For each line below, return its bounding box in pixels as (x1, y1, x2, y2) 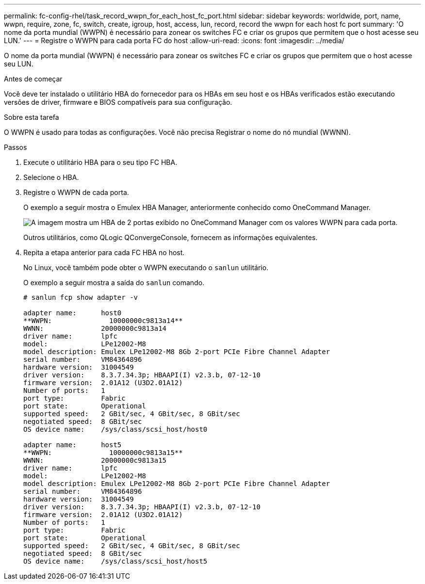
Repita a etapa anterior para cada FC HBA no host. (23, 248, 185, 257)
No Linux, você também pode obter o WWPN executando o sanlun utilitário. (23, 263, 269, 272)
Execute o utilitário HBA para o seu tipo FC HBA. (23, 158, 178, 166)
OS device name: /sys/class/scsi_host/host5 (23, 557, 208, 565)
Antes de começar (4, 75, 63, 83)
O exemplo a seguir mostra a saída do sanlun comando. (23, 278, 205, 287)
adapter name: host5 (23, 441, 122, 449)
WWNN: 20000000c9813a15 (23, 456, 167, 464)
